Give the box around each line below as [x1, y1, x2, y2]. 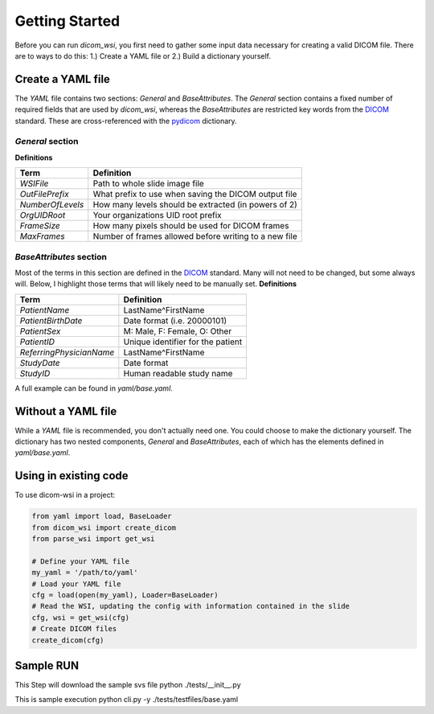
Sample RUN [14, 659, 80, 672]
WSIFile [19, 178, 49, 189]
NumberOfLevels [19, 199, 84, 211]
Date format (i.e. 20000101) [123, 314, 227, 326]
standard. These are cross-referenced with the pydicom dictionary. [14, 116, 237, 125]
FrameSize [19, 220, 60, 232]
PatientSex [19, 326, 61, 337]
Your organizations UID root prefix [92, 210, 223, 221]
